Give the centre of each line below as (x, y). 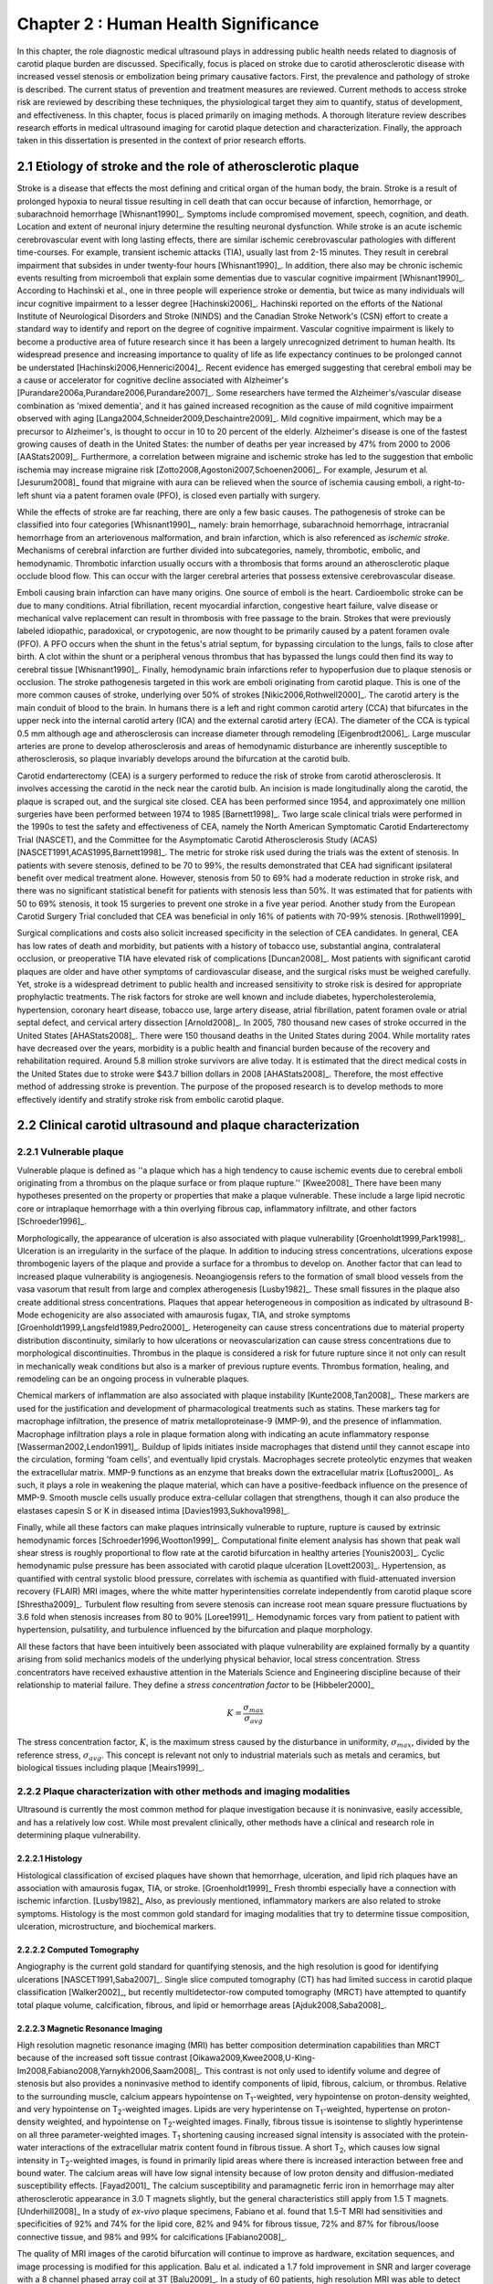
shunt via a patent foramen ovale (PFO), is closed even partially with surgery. (176, 495)
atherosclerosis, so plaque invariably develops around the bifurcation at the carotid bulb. (184, 759)
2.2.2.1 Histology (49, 1858)
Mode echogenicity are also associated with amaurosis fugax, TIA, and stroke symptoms (184, 1315)
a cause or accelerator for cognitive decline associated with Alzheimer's (153, 380)
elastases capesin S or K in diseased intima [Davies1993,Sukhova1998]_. (153, 1510)
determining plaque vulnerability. (79, 1835)
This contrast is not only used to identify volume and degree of (323, 2070)
